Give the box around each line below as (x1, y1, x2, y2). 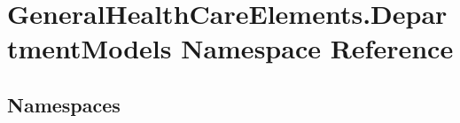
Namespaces (7, 90, 121, 118)
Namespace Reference (181, 30, 454, 66)
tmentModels (7, 30, 172, 66)
